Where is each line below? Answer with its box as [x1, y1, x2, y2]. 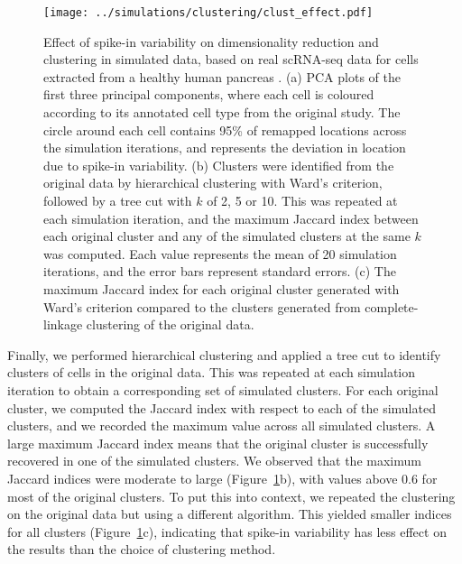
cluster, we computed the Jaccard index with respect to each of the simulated [7, 398, 436, 417]
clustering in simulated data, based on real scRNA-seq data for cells [43, 50, 419, 69]
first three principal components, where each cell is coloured [43, 85, 374, 104]
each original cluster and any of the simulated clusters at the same [43, 227, 411, 245]
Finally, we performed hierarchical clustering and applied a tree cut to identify [7, 345, 441, 364]
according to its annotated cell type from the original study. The [43, 103, 401, 122]
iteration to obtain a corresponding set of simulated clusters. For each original [7, 380, 439, 399]
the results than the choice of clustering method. [7, 540, 276, 559]
